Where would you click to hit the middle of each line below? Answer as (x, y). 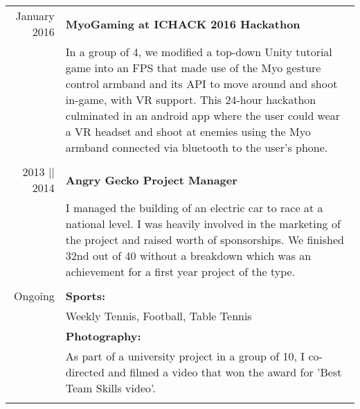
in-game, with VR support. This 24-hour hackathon (191, 99)
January (35, 16)
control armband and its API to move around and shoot (201, 84)
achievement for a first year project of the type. (180, 271)
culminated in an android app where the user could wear (203, 115)
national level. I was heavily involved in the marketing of (203, 224)
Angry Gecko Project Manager (151, 180)
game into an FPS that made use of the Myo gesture (193, 68)
